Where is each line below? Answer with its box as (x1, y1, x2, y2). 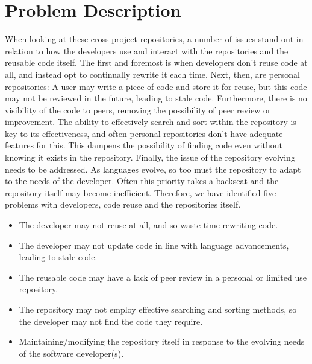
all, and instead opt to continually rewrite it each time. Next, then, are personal (5, 68, 300, 80)
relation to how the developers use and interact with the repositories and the (5, 44, 289, 57)
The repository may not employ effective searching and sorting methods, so (19, 303, 297, 315)
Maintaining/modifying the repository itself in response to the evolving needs (19, 335, 305, 348)
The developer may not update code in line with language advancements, (19, 238, 289, 251)
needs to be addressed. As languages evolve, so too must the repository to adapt (5, 162, 301, 175)
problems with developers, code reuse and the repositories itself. (5, 198, 241, 211)
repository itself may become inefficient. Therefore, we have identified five (5, 186, 276, 199)
